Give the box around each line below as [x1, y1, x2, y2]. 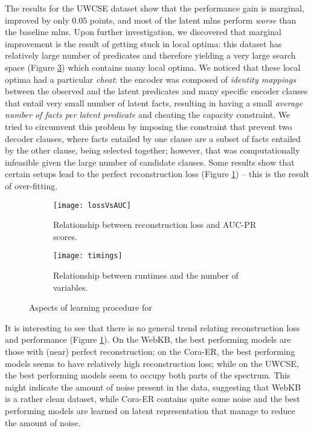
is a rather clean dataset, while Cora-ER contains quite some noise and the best [5, 392, 300, 405]
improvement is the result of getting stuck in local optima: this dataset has [5, 37, 282, 50]
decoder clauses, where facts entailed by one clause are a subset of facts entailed [5, 132, 301, 144]
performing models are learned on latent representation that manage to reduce [5, 404, 295, 416]
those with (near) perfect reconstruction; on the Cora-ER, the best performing [5, 345, 295, 357]
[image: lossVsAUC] [53, 201, 131, 210]
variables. [53, 280, 88, 293]
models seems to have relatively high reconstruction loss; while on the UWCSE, [5, 357, 299, 369]
